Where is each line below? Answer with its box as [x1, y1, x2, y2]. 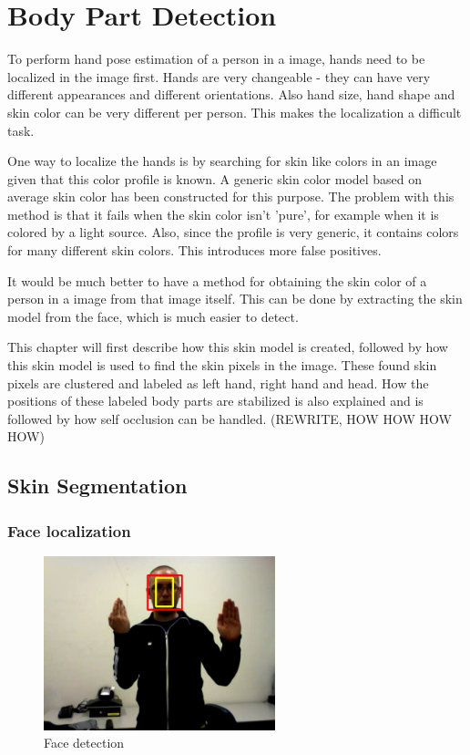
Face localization [7, 519, 131, 542]
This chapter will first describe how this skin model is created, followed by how [7, 337, 448, 357]
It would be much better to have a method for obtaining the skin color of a [7, 271, 427, 290]
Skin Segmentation [7, 471, 188, 500]
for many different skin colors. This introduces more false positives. [7, 241, 382, 260]
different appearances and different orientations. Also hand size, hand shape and [7, 85, 455, 104]
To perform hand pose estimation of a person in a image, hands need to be [7, 49, 425, 68]
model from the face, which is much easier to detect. [7, 306, 299, 326]
